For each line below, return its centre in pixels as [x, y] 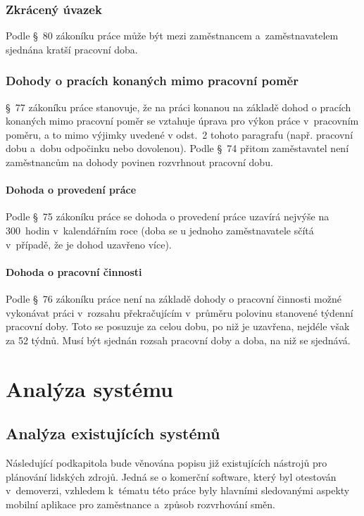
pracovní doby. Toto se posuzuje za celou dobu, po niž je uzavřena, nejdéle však [178, 326]
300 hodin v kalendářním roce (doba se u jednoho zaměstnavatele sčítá [160, 230]
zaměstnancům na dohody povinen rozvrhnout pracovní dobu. [139, 162]
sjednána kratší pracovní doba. [72, 49]
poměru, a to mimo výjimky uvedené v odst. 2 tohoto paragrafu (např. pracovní [180, 134]
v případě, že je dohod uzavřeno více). [89, 244]
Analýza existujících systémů [113, 433]
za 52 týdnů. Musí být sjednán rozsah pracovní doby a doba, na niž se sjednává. [178, 340]
